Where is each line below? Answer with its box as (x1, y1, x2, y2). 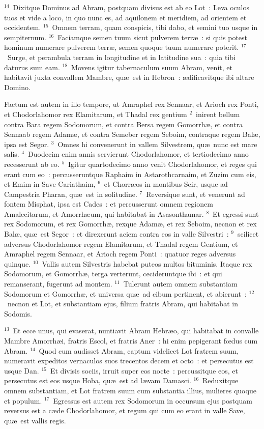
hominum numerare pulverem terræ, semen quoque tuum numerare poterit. (4, 42, 239, 52)
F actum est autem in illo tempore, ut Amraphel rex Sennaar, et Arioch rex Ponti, (4, 99, 259, 109)
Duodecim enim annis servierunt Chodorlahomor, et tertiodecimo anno (28, 149, 249, 159)
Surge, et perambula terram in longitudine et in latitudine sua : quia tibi (7, 51, 236, 62)
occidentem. (4, 22, 41, 33)
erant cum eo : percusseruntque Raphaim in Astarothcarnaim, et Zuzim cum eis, (4, 168, 256, 179)
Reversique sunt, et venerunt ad (146, 188, 245, 199)
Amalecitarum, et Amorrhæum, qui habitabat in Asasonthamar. (4, 208, 204, 219)
